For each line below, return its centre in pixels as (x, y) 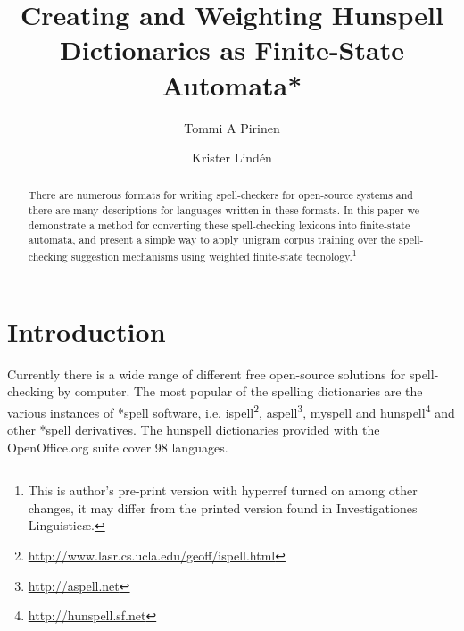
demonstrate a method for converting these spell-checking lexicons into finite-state (219, 224)
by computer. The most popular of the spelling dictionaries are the (240, 391)
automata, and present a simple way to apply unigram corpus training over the (212, 240)
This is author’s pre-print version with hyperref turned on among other (223, 490)
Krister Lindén (232, 158)
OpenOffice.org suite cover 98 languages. (118, 447)
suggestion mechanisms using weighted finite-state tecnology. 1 (214, 255)
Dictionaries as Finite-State (232, 50)
